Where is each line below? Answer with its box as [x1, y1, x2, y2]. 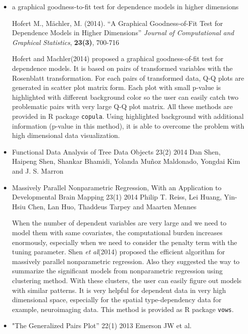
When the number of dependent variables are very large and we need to [12, 218, 227, 228]
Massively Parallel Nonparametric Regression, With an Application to [12, 182, 222, 192]
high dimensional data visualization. [12, 130, 120, 140]
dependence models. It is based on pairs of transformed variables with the [12, 63, 233, 73]
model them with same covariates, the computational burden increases [12, 227, 223, 237]
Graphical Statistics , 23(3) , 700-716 [12, 37, 119, 47]
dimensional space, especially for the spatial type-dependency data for [12, 294, 222, 305]
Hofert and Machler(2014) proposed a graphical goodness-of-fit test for [12, 53, 224, 64]
